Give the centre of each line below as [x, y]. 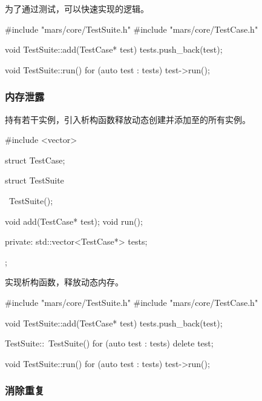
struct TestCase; [35, 160]
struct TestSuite [34, 180]
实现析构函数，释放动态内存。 [64, 282]
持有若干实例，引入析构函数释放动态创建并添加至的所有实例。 [128, 119]
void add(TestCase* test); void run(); [74, 221]
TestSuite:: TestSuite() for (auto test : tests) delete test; [109, 343]
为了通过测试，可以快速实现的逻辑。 [77, 8]
